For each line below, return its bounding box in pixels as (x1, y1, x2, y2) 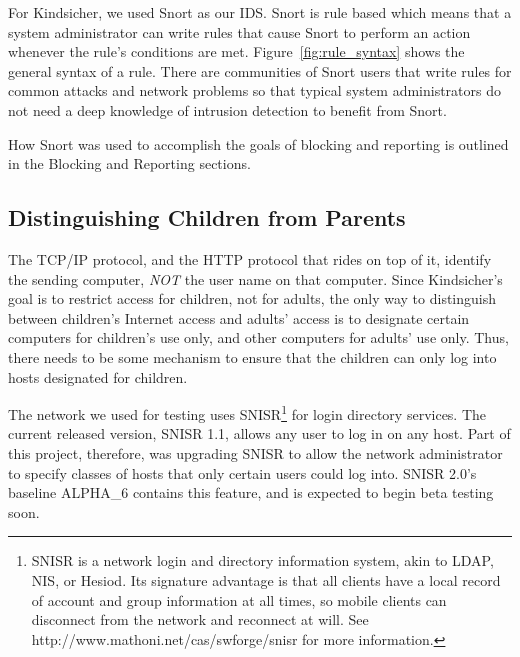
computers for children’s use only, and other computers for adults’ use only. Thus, (8, 327, 509, 348)
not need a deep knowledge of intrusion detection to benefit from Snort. (8, 99, 447, 120)
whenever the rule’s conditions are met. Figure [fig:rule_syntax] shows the (8, 41, 465, 62)
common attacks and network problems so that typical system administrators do (8, 80, 501, 101)
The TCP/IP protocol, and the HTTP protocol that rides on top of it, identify (8, 248, 492, 269)
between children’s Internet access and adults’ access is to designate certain (8, 307, 470, 328)
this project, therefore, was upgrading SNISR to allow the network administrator (8, 442, 503, 463)
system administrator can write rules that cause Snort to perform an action (8, 21, 471, 42)
